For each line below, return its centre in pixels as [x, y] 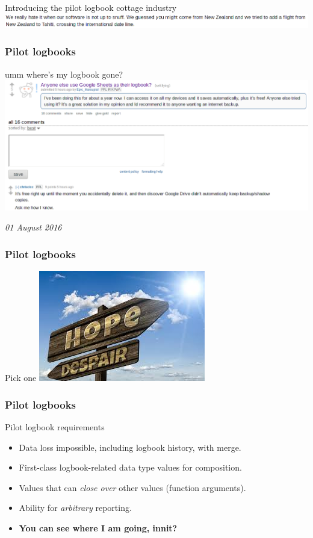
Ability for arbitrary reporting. [75, 508]
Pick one [21, 378]
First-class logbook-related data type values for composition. [130, 467]
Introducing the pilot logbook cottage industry [91, 7]
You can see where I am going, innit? [98, 528]
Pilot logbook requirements [55, 427]
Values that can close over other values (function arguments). [132, 487]
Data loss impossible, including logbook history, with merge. [130, 447]
